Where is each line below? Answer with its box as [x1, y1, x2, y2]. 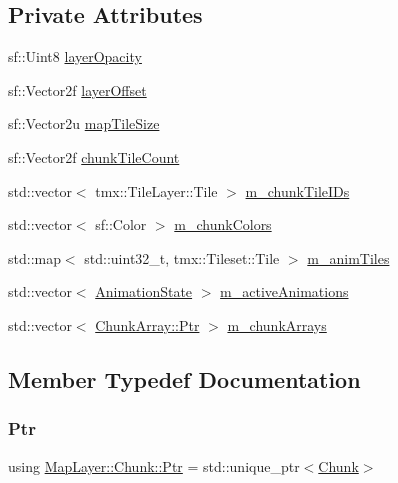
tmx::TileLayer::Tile [95, 180, 218, 201]
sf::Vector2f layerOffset [8, 79, 147, 100]
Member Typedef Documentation [8, 363, 361, 394]
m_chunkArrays [227, 314, 327, 335]
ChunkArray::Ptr [95, 314, 200, 335]
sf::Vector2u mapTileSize [8, 113, 160, 134]
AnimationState [95, 281, 193, 302]
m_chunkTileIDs [245, 180, 350, 201]
